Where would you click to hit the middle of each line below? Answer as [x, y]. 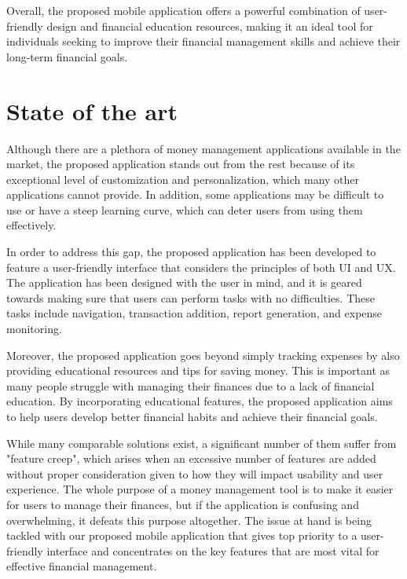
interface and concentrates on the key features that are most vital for [213, 550]
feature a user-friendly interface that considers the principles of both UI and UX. [201, 267]
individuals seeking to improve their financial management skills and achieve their [203, 41]
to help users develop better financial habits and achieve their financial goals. [192, 416]
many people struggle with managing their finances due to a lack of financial [191, 385]
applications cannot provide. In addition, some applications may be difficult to [195, 194]
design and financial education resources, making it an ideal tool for [210, 26]
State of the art [92, 110]
